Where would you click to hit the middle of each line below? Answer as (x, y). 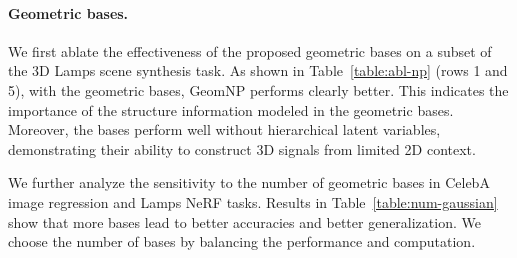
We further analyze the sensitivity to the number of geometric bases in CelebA (249, 182)
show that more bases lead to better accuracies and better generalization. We (244, 221)
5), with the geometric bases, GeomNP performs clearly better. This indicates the (258, 89)
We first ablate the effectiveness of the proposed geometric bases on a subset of (250, 50)
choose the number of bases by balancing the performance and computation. (242, 241)
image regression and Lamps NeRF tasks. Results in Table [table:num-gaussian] (253, 201)
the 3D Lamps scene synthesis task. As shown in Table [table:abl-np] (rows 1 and (258, 70)
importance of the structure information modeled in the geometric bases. (231, 109)
